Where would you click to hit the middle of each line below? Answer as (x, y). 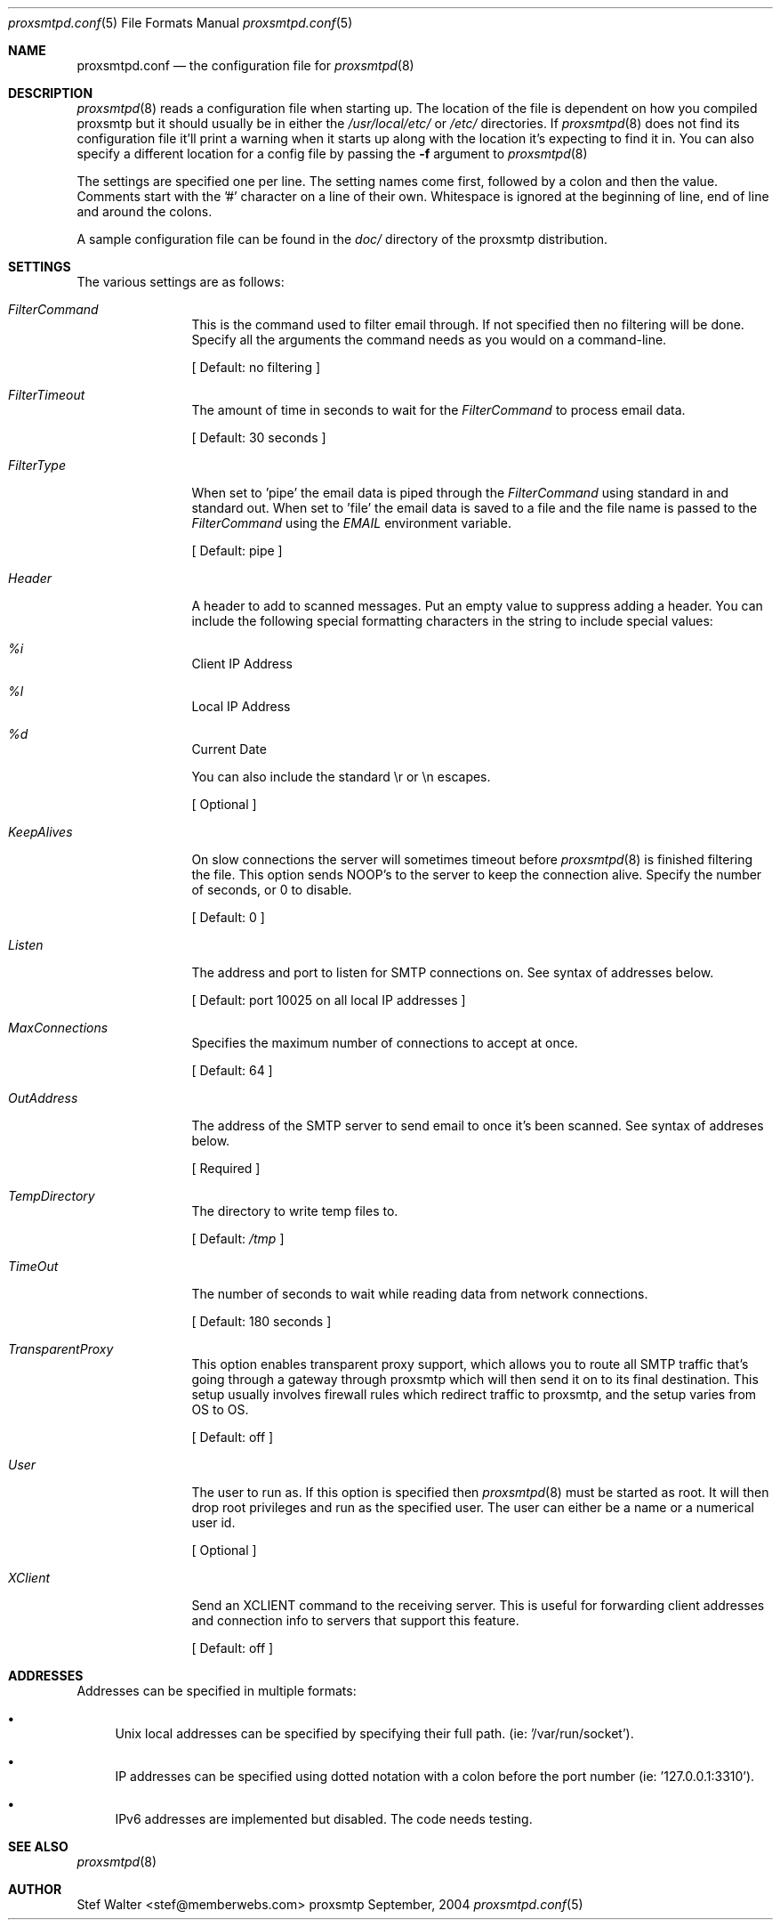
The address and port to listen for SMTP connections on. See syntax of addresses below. (453, 972)
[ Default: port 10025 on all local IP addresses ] (329, 1000)
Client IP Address (242, 664)
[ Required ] (226, 1168)
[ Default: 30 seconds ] (259, 437)
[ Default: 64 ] (232, 1070)
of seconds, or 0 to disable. (272, 890)
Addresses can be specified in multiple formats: (217, 1691)
